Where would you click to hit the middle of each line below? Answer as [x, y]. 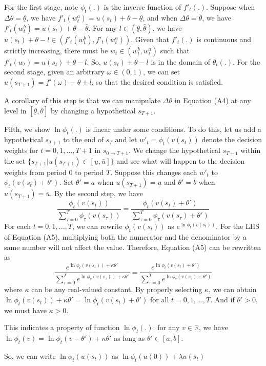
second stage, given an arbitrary [54, 72]
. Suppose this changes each [154, 172]
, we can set [162, 72]
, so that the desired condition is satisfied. [157, 81]
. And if [222, 300]
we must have [25, 310]
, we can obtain [232, 289]
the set [15, 160]
